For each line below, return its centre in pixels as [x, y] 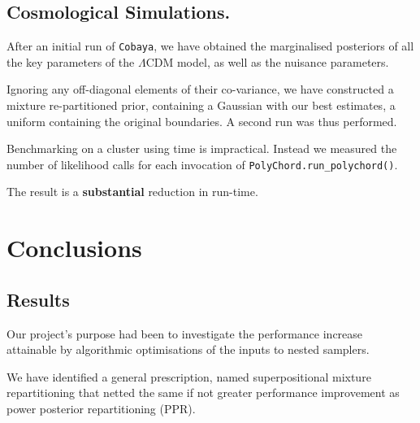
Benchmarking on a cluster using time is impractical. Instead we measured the [202, 148]
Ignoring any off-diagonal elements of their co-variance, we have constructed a [200, 89]
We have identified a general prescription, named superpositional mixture [189, 376]
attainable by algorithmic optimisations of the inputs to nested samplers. [188, 349]
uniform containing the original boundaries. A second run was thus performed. [202, 121]
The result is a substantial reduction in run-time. [132, 192]
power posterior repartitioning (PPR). [101, 409]
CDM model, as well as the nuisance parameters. [267, 61]
